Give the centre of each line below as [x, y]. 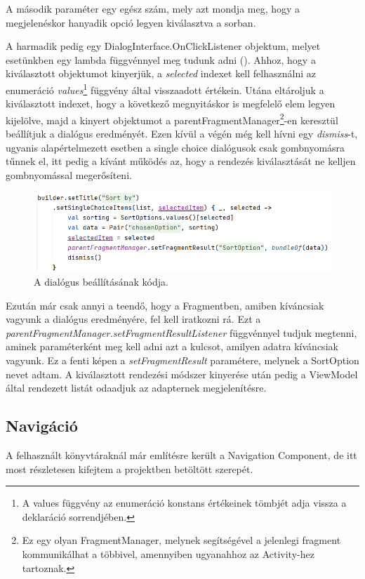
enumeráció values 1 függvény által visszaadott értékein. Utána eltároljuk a [165, 88]
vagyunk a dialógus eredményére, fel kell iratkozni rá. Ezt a [133, 319]
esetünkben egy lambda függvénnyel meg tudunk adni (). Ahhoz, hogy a [161, 59]
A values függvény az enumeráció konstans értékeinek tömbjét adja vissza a [184, 503]
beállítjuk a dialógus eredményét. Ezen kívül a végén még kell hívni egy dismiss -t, [182, 134]
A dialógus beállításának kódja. [101, 282]
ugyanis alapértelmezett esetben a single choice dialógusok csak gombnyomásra [175, 147]
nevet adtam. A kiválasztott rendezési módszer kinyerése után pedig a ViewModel [182, 374]
